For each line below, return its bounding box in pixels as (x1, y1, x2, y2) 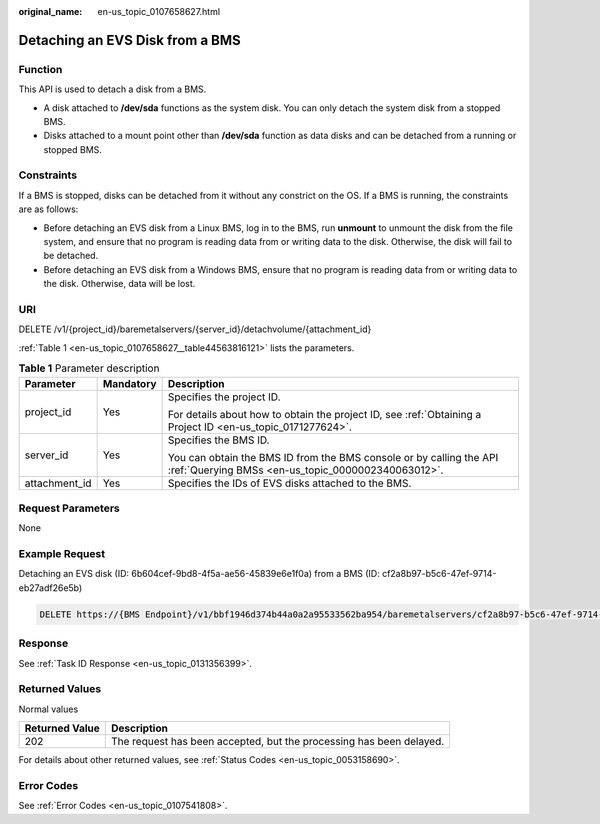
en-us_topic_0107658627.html (97, 6, 220, 17)
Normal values (18, 703, 79, 715)
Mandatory (102, 376, 157, 390)
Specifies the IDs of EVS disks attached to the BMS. (167, 476, 412, 490)
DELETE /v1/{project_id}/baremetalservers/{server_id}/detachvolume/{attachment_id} (18, 323, 372, 335)
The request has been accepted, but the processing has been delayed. (110, 735, 445, 749)
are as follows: (18, 203, 79, 215)
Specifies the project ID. (167, 390, 281, 404)
